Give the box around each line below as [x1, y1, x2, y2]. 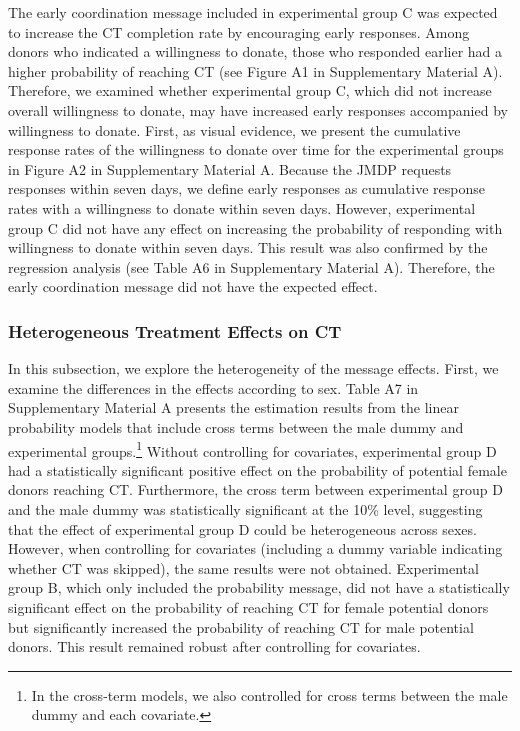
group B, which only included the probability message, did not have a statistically [8, 577, 510, 598]
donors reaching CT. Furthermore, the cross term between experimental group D [8, 479, 503, 500]
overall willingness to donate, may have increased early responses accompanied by [8, 99, 508, 120]
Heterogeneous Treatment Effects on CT [8, 318, 342, 343]
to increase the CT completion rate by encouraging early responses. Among [8, 21, 470, 42]
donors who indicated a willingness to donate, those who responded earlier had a [8, 41, 503, 62]
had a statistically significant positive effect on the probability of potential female [8, 459, 507, 480]
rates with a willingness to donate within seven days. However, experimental [8, 197, 476, 218]
